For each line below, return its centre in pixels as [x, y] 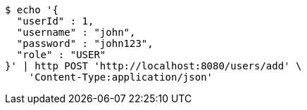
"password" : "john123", [85, 43]
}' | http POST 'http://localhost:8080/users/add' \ [153, 66]
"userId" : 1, [55, 21]
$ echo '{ [32, 10]
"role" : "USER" [61, 55]
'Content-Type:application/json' [121, 77]
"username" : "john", [76, 32]
